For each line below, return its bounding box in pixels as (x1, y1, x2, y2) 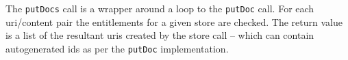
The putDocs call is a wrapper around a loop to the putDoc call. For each (5, 1, 314, 15)
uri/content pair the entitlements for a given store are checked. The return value (5, 14, 343, 29)
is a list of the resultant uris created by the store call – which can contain (5, 28, 314, 42)
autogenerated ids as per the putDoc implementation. (5, 41, 229, 55)
